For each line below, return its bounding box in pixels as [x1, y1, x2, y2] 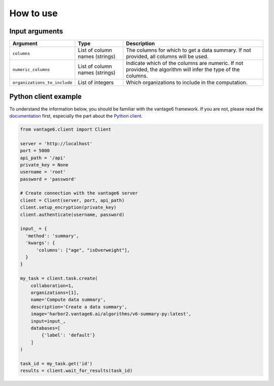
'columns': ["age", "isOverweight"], [36, 247, 130, 253]
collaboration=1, [30, 283, 74, 289]
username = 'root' [20, 169, 66, 175]
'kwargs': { [25, 240, 55, 246]
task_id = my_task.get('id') [20, 361, 93, 366]
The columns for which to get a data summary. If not [126, 47, 251, 54]
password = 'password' [20, 176, 77, 182]
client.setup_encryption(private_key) [20, 204, 117, 210]
